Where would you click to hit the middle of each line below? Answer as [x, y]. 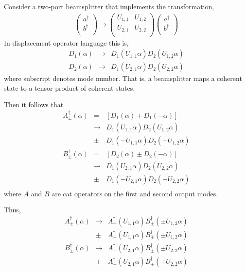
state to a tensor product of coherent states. [70, 88]
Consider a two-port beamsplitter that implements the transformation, [109, 6]
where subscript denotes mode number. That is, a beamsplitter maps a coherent [123, 78]
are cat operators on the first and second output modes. [135, 193]
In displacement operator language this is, [66, 42]
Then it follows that [34, 104]
